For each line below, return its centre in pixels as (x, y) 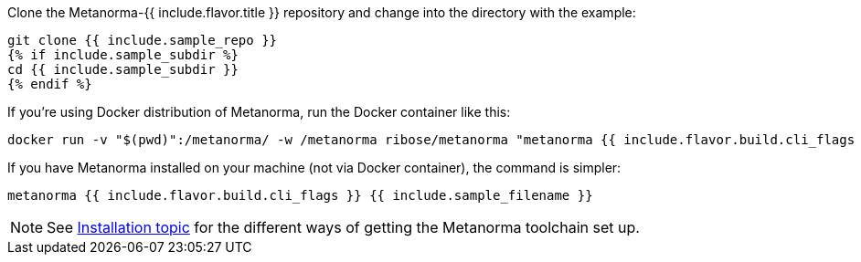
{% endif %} (50, 84)
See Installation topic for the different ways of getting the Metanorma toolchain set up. (343, 227)
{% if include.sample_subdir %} (123, 55)
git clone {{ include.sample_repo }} (143, 40)
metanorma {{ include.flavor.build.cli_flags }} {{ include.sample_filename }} (300, 195)
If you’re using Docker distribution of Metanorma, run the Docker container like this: (259, 112)
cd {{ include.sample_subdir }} (123, 69)
